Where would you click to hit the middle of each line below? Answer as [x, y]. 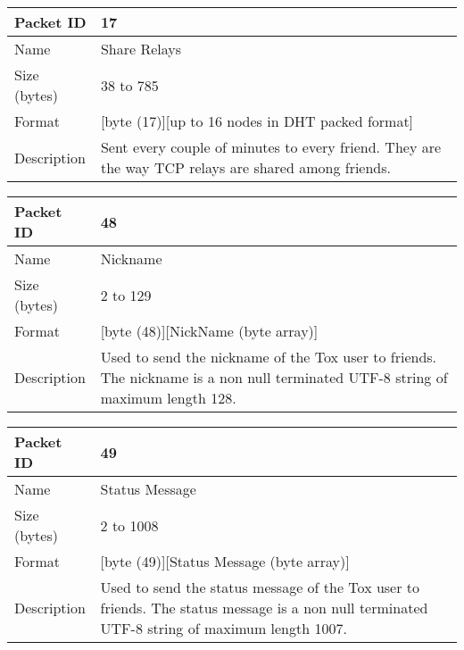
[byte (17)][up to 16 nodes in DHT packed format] [257, 121]
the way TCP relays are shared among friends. [245, 167]
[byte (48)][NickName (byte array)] [209, 331]
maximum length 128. [168, 398]
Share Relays [141, 49]
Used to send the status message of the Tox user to [260, 587]
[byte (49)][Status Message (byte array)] [225, 561]
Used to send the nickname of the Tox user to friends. [269, 357]
